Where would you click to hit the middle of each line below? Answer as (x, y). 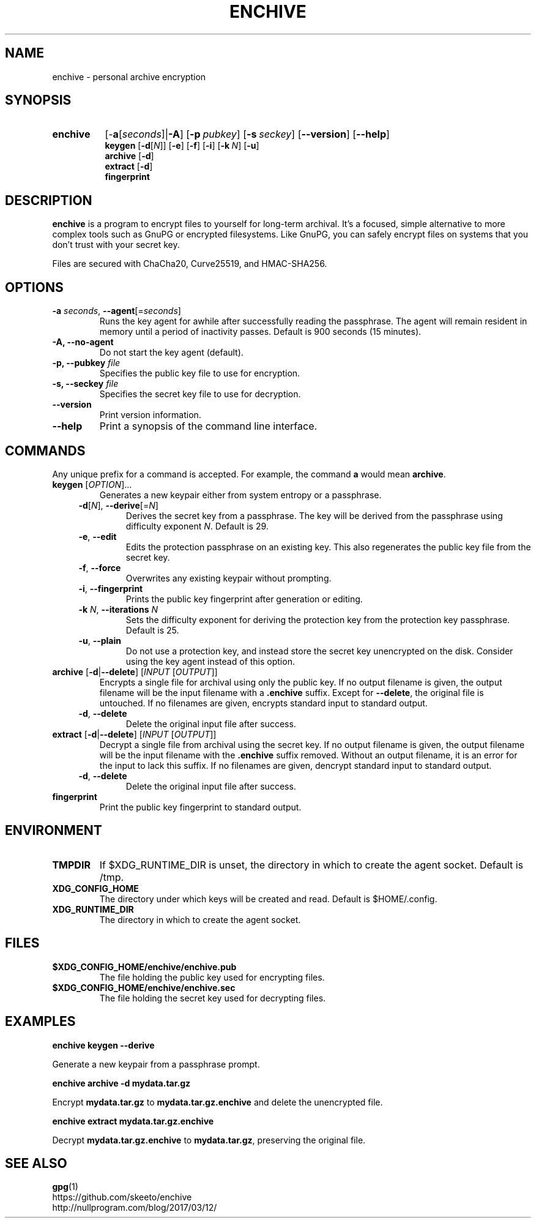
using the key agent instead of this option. (210, 661)
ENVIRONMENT (54, 831)
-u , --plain (100, 640)
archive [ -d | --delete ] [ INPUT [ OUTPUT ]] (135, 671)
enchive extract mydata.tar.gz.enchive (133, 1121)
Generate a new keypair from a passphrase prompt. (156, 1064)
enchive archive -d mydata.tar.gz (121, 1083)
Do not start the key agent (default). (171, 353)
